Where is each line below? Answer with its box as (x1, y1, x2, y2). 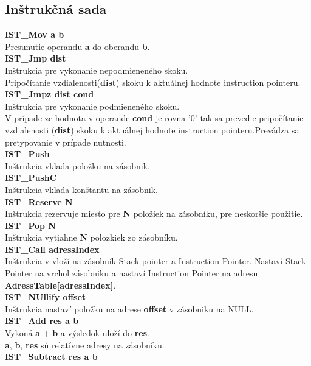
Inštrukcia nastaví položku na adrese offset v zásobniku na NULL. (5, 302, 254, 315)
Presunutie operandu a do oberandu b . (5, 40, 150, 52)
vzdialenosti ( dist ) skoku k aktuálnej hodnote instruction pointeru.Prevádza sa (5, 123, 299, 136)
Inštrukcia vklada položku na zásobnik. (5, 159, 151, 172)
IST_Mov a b (5, 28, 64, 41)
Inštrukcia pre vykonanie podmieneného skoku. (5, 99, 180, 112)
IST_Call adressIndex (5, 242, 100, 255)
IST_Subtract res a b (5, 350, 98, 363)
